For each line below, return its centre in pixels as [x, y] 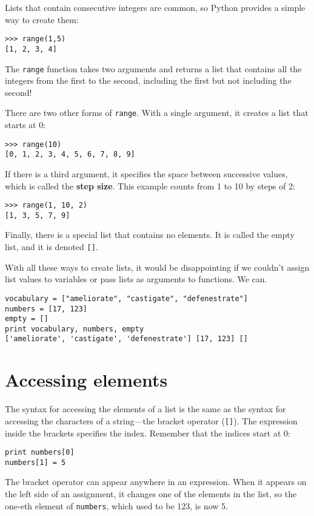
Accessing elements [86, 380]
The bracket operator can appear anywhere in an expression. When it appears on [156, 482]
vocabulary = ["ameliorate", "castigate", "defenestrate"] [126, 298]
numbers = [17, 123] [46, 309]
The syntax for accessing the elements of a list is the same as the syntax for [145, 409]
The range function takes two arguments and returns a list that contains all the [153, 68]
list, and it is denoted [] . [52, 246]
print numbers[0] [40, 453]
